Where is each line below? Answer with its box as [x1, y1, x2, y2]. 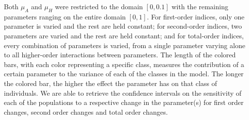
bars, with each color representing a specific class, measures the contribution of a [4, 59, 245, 69]
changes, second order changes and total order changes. [4, 106, 168, 117]
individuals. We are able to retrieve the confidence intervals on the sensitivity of [4, 87, 242, 98]
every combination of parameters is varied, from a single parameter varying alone [4, 40, 246, 50]
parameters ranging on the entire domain [4, 11, 126, 21]
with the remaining [171, 1, 229, 11]
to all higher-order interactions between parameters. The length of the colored [4, 50, 236, 60]
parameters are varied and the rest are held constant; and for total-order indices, [4, 30, 244, 40]
